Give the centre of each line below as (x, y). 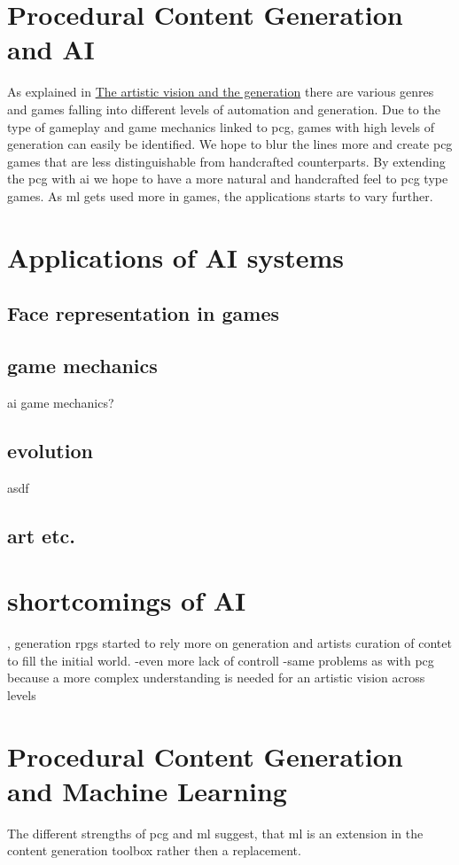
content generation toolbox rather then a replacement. (154, 850)
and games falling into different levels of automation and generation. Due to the (224, 109)
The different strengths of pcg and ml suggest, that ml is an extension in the (215, 833)
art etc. (42, 535)
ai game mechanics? (61, 402)
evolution (50, 450)
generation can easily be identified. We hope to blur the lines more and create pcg (230, 144)
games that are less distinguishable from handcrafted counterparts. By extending (226, 161)
